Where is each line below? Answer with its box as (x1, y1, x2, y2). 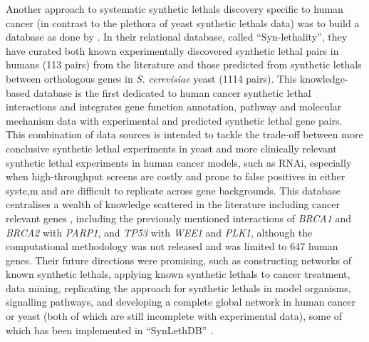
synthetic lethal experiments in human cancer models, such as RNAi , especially (6, 155, 352, 170)
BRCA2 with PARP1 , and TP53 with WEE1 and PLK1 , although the (6, 224, 313, 239)
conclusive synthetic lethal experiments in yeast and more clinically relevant (6, 140, 337, 155)
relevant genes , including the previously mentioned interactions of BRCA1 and (6, 210, 352, 225)
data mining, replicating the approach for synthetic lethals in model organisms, (6, 280, 351, 295)
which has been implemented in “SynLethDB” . (6, 322, 213, 337)
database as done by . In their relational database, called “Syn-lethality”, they (6, 29, 348, 44)
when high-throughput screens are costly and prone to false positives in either (6, 169, 345, 184)
